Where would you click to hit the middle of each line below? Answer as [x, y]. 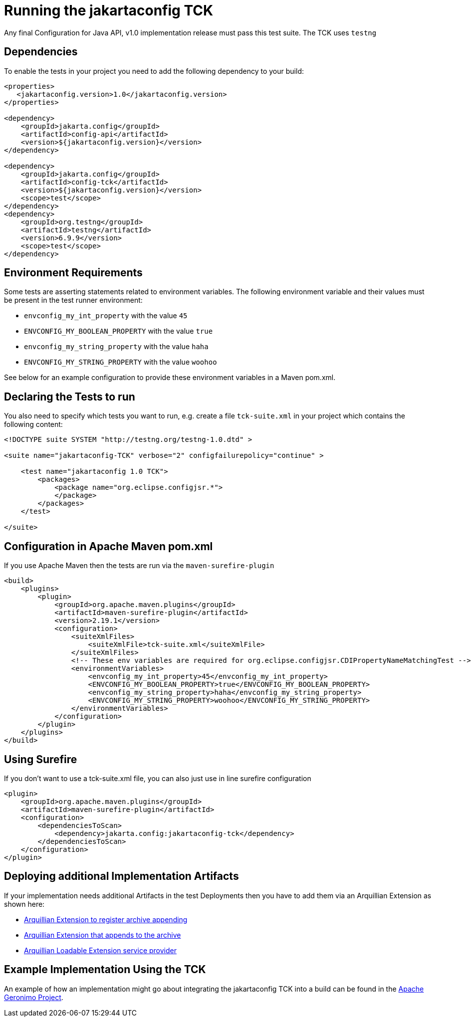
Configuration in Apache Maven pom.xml [109, 546]
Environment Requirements [73, 273]
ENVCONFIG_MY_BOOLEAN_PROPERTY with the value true [118, 331]
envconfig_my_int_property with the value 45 [106, 316]
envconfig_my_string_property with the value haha [116, 347]
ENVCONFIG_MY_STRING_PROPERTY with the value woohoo [120, 362]
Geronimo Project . [34, 997]
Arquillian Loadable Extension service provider [100, 950]
